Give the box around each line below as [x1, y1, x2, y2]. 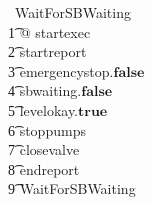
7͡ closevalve [8, 139, 80, 160]
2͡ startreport [8, 41, 87, 62]
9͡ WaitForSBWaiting [8, 178, 136, 199]
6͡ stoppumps [8, 119, 86, 140]
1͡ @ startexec [8, 21, 91, 42]
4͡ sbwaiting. [8, 80, 82, 101]
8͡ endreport [8, 158, 80, 179]
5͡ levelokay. [8, 99, 78, 120]
